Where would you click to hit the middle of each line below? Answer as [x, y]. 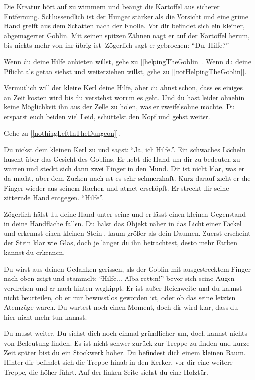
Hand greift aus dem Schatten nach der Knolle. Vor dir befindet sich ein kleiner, [124, 26]
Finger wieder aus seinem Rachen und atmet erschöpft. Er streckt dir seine [116, 188]
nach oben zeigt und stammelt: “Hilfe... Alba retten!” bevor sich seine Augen [119, 278]
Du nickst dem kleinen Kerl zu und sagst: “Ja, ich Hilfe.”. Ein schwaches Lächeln [125, 149]
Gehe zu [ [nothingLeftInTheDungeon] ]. [62, 133]
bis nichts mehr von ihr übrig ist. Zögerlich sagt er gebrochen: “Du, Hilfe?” [116, 45]
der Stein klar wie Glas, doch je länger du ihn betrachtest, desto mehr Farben [121, 242]
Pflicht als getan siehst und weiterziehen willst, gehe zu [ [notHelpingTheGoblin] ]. [125, 71]
